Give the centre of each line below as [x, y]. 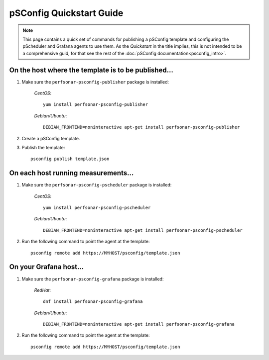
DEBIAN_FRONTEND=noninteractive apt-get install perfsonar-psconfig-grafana [139, 324]
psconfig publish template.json [70, 159]
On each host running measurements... [71, 173]
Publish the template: [43, 147]
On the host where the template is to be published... [91, 70]
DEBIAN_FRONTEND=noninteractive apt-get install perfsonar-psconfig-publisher [141, 127]
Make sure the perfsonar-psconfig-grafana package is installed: [93, 279]
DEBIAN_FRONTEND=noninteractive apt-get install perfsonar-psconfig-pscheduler [143, 230]
